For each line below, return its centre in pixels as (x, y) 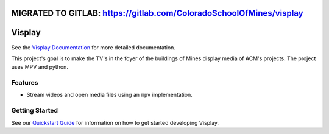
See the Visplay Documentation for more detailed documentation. (94, 47)
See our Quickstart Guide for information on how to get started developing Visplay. (115, 122)
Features (25, 83)
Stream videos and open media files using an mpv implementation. (110, 95)
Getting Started (34, 111)
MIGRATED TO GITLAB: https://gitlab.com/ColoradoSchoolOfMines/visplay (157, 13)
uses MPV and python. (40, 67)
